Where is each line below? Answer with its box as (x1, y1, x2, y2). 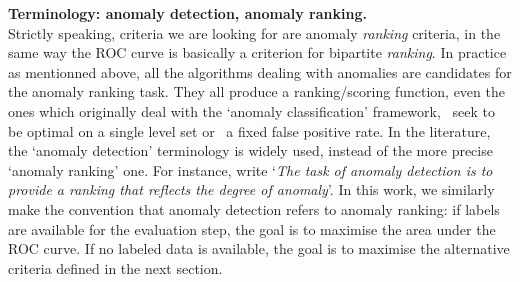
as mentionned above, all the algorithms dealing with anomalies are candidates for (8, 61, 512, 82)
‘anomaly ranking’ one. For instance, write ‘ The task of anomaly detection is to (8, 159, 493, 180)
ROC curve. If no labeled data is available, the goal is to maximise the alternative (8, 238, 510, 259)
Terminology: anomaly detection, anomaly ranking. (8, 3, 367, 23)
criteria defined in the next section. (8, 257, 223, 278)
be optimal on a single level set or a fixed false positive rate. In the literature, (8, 120, 491, 141)
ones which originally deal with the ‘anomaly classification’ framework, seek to (8, 100, 495, 121)
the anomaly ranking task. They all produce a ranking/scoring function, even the (8, 81, 505, 102)
